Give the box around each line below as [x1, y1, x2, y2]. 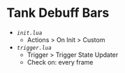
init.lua [16, 29, 43, 36]
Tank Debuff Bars [6, 5, 110, 21]
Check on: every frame [27, 58, 94, 66]
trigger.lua [16, 44, 52, 51]
